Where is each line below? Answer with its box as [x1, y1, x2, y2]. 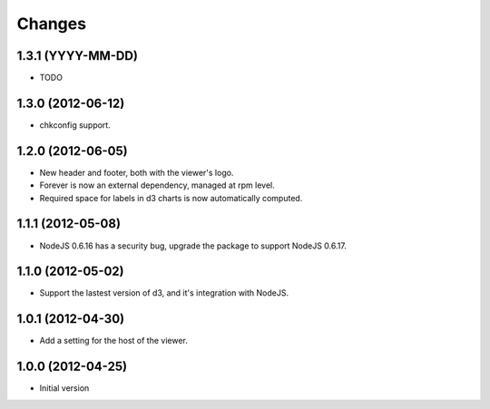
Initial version [39, 383, 90, 394]
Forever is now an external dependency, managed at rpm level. [39, 180, 276, 190]
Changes [16, 14, 86, 34]
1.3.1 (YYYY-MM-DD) [16, 48, 138, 63]
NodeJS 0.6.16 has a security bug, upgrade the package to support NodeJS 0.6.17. [39, 240, 347, 251]
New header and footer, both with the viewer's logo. [39, 167, 234, 178]
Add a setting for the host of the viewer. [39, 336, 188, 346]
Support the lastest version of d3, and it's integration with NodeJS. [39, 287, 289, 298]
